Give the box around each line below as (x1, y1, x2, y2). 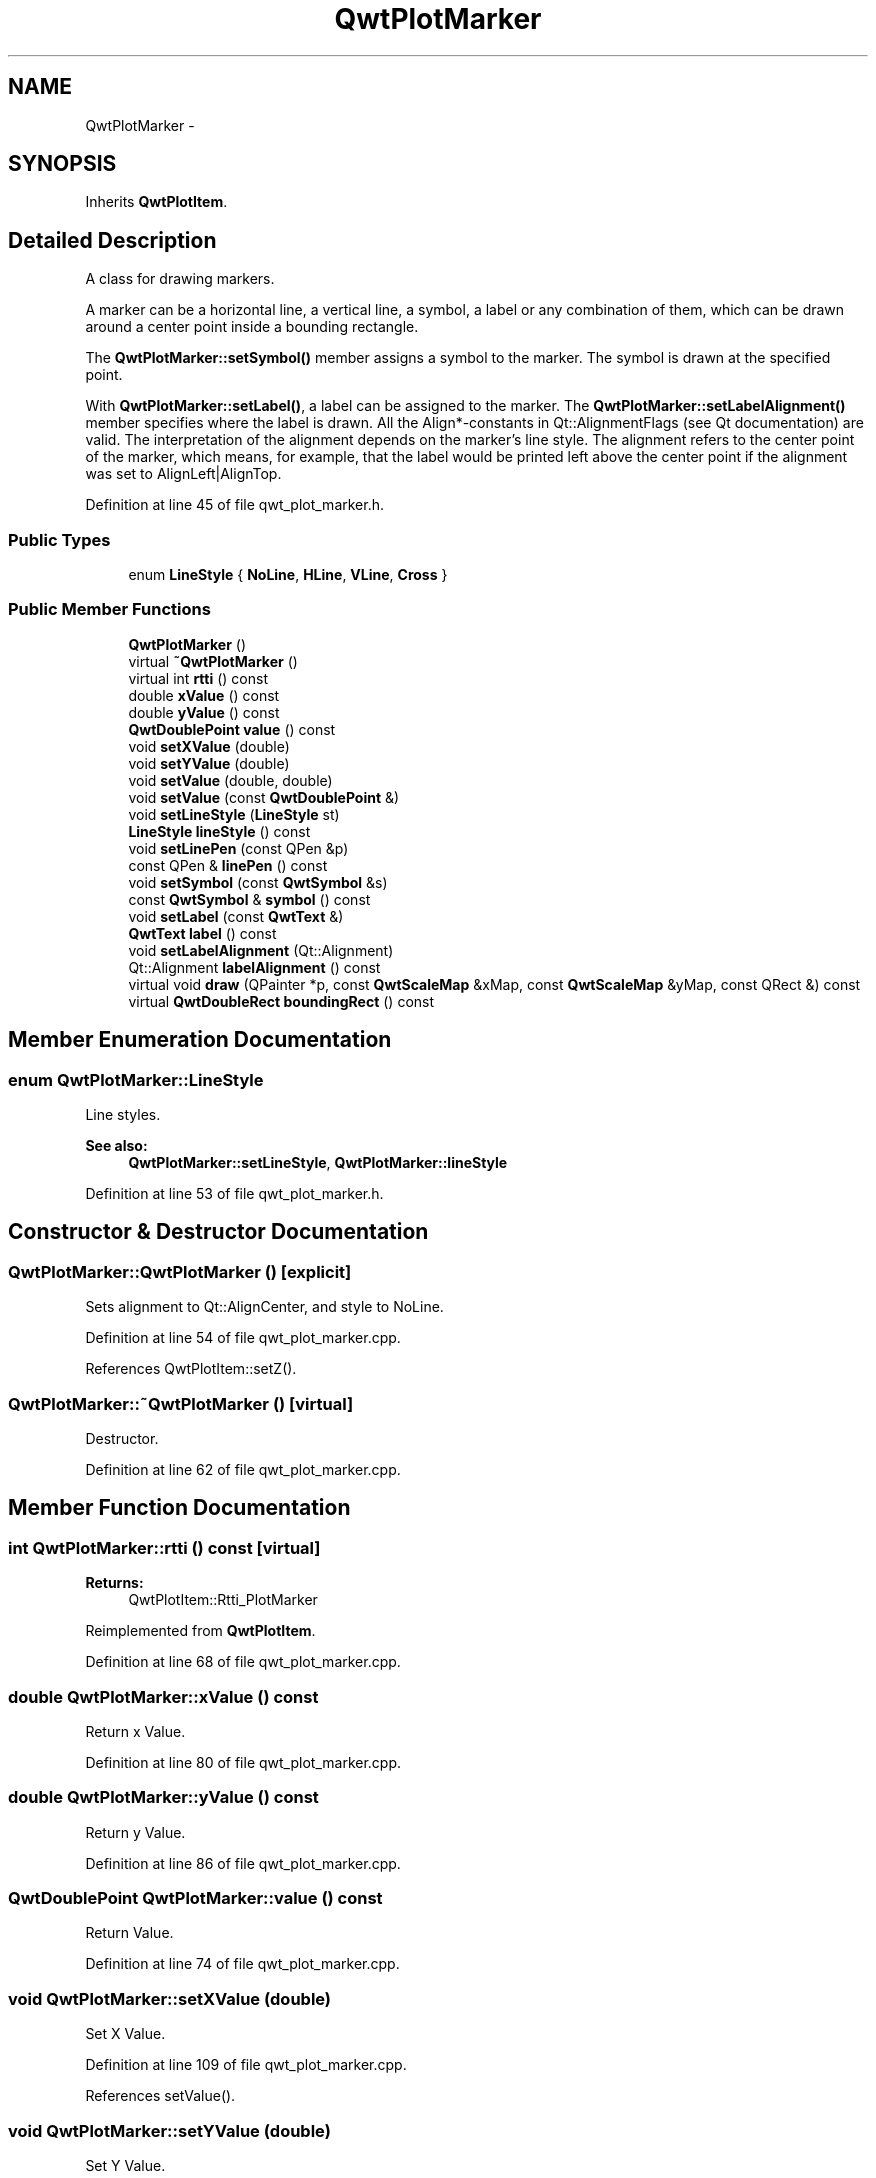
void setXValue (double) (128, 737, 290, 755)
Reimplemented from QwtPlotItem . (85, 1622, 316, 1640)
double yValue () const (128, 703, 280, 721)
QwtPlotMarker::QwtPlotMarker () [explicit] (8, 1261, 352, 1282)
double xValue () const (128, 686, 280, 704)
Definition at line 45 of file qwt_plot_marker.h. (85, 496, 385, 514)
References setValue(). (85, 2087, 236, 2105)
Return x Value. (85, 1722, 186, 1740)
